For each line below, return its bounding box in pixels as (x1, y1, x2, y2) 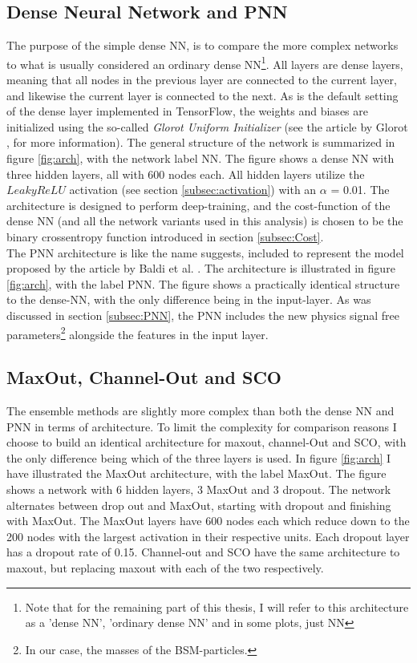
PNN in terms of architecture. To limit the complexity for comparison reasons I (6, 418, 397, 435)
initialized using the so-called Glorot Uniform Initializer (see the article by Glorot (6, 118, 408, 135)
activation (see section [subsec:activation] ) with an (69, 181, 317, 198)
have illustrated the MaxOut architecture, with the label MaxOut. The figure (6, 465, 387, 482)
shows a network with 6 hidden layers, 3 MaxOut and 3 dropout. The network (6, 480, 391, 497)
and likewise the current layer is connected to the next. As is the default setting (6, 87, 399, 103)
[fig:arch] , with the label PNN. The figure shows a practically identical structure (6, 275, 400, 292)
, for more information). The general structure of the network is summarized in (6, 134, 395, 151)
